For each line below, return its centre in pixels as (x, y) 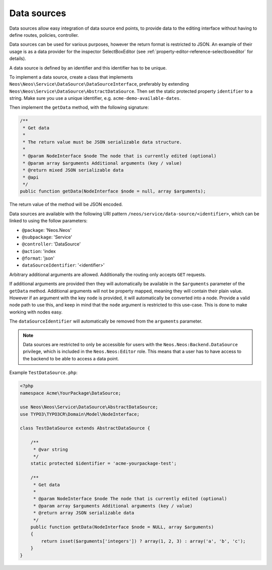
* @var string (50, 449)
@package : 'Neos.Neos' (47, 230)
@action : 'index (39, 251)
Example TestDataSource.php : (44, 372)
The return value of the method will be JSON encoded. (66, 205)
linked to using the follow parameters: (48, 221)
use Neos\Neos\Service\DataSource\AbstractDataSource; (89, 407)
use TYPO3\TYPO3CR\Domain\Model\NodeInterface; (80, 414)
